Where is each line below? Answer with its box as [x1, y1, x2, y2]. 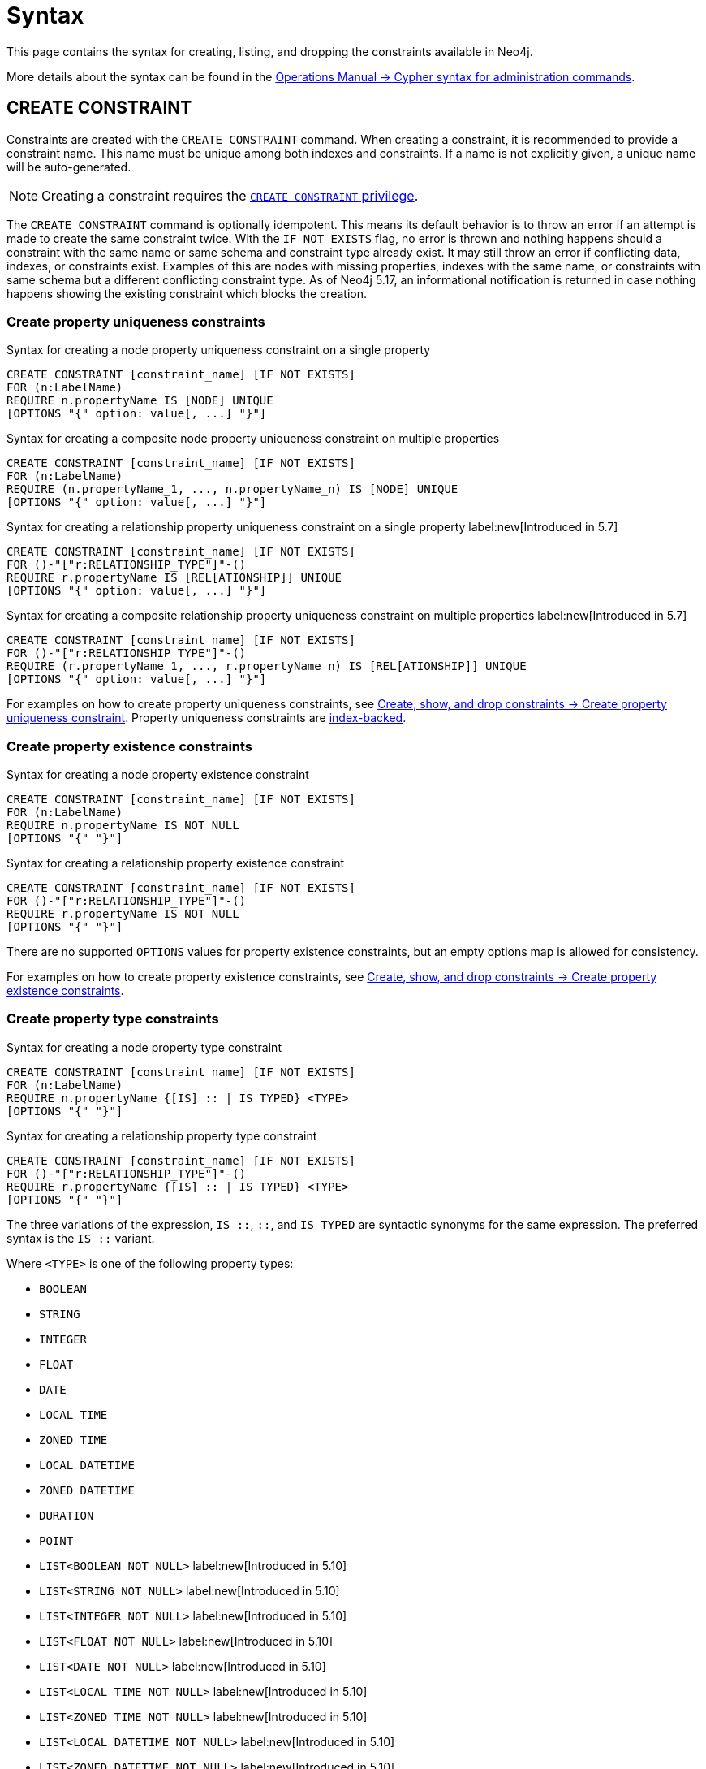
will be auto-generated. [6, 159, 131, 174]
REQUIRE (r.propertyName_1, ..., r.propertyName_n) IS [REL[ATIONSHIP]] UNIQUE [6, 660, 527, 673]
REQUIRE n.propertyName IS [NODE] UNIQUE [6, 394, 273, 408]
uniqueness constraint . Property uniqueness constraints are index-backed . [6, 711, 407, 725]
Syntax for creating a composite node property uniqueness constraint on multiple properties [6, 431, 500, 446]
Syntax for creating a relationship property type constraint [6, 1128, 317, 1143]
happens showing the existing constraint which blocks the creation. [6, 286, 367, 301]
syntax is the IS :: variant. [6, 1231, 155, 1245]
